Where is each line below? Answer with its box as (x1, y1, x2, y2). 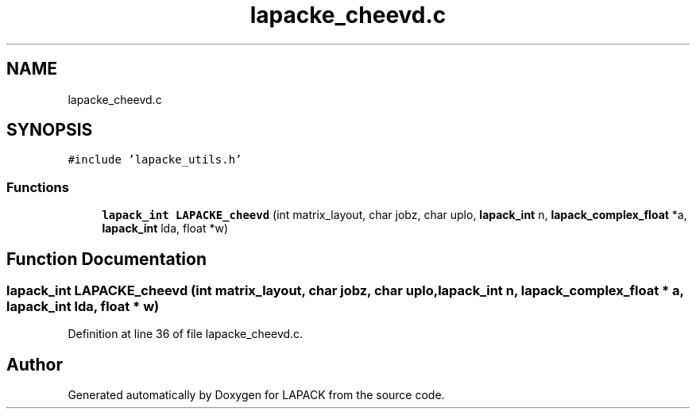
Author (6, 354, 63, 375)
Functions (6, 179, 69, 195)
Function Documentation (6, 248, 207, 269)
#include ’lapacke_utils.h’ (68, 153, 242, 167)
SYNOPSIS (6, 120, 93, 140)
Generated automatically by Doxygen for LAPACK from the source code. (68, 388, 445, 402)
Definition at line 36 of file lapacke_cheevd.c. (68, 327, 304, 341)
